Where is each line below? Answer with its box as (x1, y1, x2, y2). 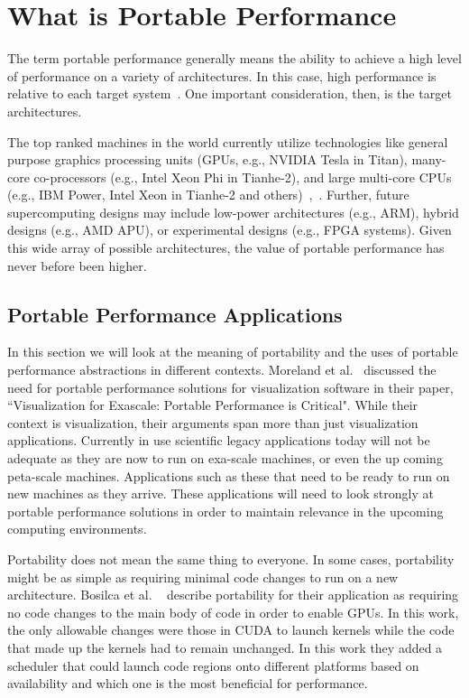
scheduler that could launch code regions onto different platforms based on (7, 656, 419, 675)
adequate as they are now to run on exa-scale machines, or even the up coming (7, 449, 443, 468)
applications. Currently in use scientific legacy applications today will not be (7, 431, 430, 450)
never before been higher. (7, 256, 147, 275)
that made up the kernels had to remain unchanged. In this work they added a (7, 638, 443, 656)
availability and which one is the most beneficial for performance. (7, 674, 368, 693)
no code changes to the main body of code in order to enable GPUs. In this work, (7, 602, 459, 621)
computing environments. (7, 519, 147, 538)
